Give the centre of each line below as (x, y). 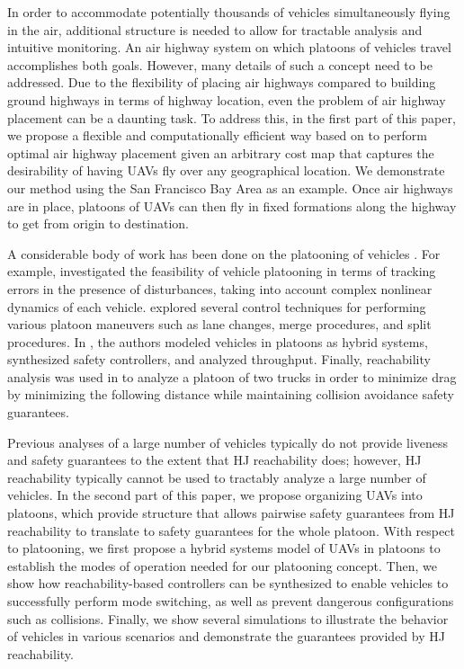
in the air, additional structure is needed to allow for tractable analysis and (215, 29)
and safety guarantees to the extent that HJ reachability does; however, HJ (214, 460)
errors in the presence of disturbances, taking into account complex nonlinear (220, 288)
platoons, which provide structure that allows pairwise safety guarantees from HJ (231, 513)
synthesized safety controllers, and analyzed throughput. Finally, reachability (219, 359)
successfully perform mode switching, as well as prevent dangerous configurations (231, 601)
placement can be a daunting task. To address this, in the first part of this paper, (232, 117)
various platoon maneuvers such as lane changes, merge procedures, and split (219, 324)
